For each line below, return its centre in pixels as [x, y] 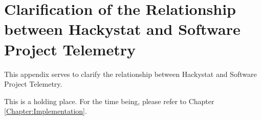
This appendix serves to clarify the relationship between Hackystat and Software [130, 74]
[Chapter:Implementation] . [46, 111]
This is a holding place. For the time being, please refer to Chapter [109, 101]
